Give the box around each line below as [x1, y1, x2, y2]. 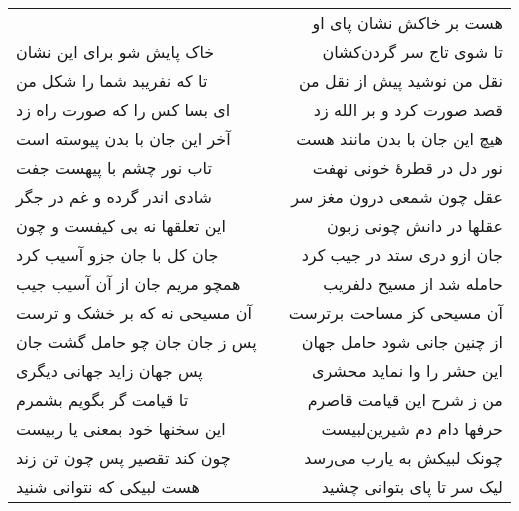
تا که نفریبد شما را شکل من [16, 69, 208, 92]
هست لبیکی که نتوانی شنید [16, 475, 200, 498]
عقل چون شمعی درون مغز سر [291, 185, 503, 208]
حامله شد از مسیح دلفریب [323, 272, 503, 295]
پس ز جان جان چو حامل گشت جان [16, 330, 257, 353]
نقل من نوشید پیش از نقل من [298, 69, 503, 92]
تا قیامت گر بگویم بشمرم [16, 388, 189, 411]
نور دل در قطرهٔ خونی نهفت [312, 156, 503, 179]
